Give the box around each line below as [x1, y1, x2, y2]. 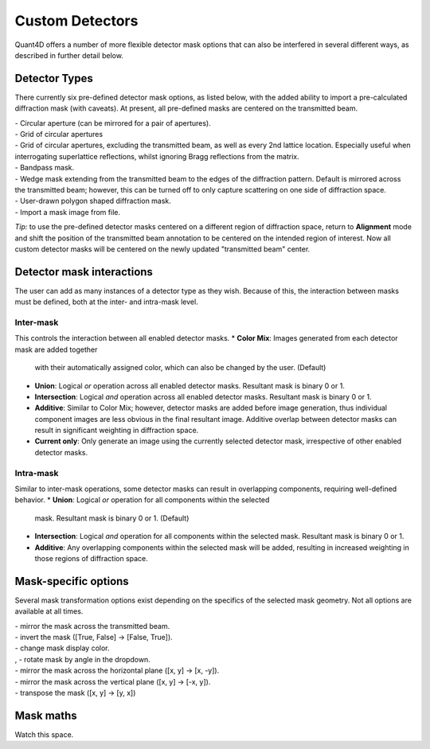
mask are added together [14, 345, 98, 354]
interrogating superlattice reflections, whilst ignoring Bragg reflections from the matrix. [14, 151, 300, 161]
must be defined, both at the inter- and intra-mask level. [14, 297, 198, 306]
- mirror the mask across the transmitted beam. [14, 621, 170, 630]
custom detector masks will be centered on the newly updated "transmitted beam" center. [14, 244, 311, 254]
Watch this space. [14, 729, 74, 739]
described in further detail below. [14, 50, 123, 60]
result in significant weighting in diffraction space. [34, 426, 199, 435]
